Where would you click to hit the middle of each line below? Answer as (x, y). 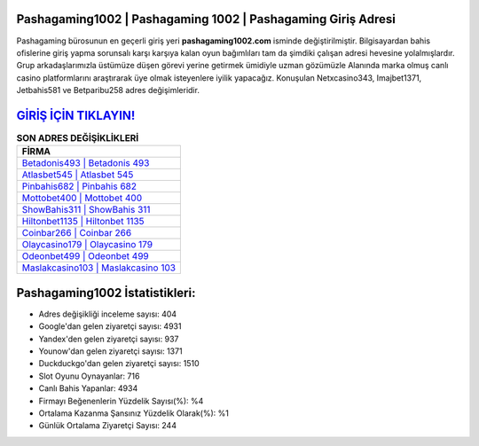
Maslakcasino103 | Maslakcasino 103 (99, 268)
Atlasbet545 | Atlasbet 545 (78, 175)
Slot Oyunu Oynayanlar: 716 (89, 376)
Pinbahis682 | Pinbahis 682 (79, 186)
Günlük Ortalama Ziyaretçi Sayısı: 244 (108, 426)
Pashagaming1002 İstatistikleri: (106, 293)
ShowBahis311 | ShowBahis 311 (86, 210)
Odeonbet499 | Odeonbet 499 (86, 256)
